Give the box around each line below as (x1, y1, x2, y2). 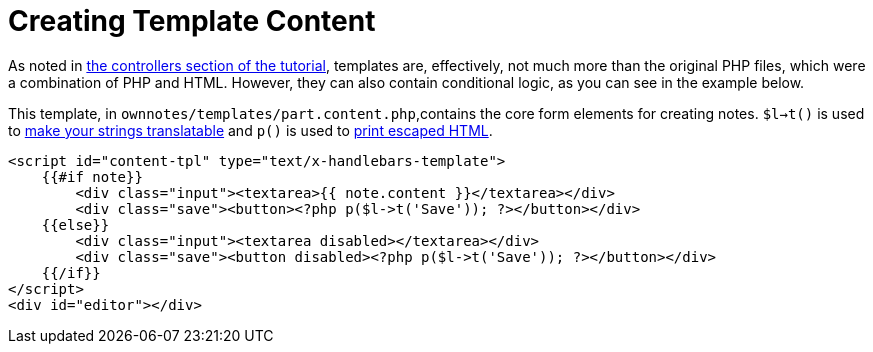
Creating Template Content (8, 4, 376, 38)
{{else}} (41, 216, 110, 233)
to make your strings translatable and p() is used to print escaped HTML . (8, 121, 493, 139)
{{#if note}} (41, 168, 143, 185)
